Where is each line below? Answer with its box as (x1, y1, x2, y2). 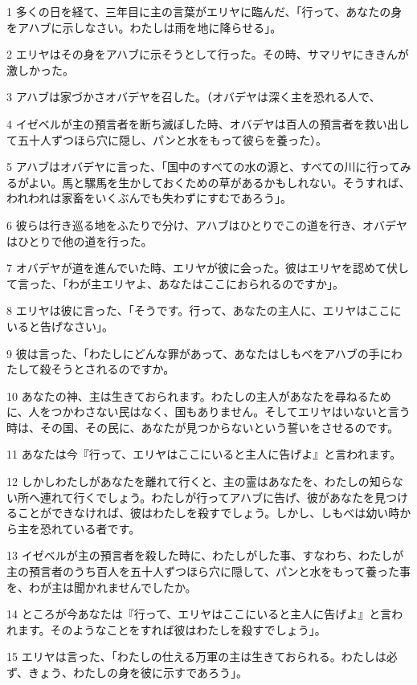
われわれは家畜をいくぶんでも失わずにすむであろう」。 (6, 190, 292, 206)
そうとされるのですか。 (51, 361, 175, 377)
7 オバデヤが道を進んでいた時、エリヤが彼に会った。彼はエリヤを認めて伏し (6, 259, 409, 276)
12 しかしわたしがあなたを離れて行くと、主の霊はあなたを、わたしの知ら (6, 473, 392, 490)
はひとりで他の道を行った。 (6, 232, 153, 249)
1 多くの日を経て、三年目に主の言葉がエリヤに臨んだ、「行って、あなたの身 (6, 3, 403, 19)
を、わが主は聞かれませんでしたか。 (6, 578, 197, 595)
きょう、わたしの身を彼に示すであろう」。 (28, 664, 248, 680)
